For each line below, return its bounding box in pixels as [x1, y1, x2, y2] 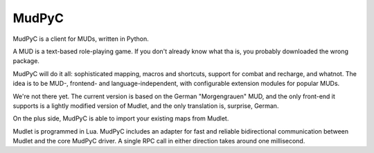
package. [12, 57, 39, 65]
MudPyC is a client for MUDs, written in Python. [12, 35, 149, 43]
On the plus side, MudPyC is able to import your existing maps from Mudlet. [12, 114, 229, 123]
